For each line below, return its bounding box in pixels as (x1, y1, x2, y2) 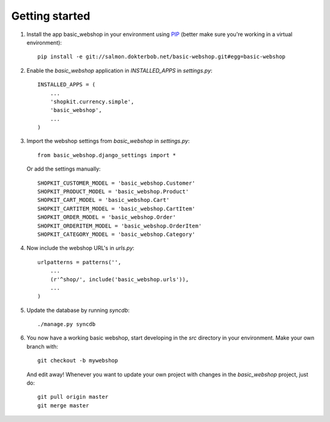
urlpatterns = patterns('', (37, 259, 122, 265)
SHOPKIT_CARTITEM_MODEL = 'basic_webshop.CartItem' (37, 205, 196, 212)
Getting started (11, 9, 90, 23)
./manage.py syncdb (37, 321, 96, 328)
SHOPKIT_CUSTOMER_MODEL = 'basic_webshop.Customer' (37, 179, 196, 187)
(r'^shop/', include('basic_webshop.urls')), (50, 276, 189, 283)
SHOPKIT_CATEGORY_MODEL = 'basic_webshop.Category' (37, 231, 196, 238)
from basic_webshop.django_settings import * (37, 152, 177, 158)
